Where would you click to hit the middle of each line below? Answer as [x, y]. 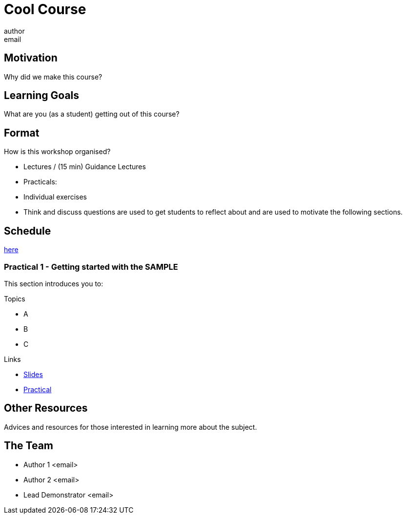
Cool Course [45, 9]
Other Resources [46, 408]
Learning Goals [42, 96]
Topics [15, 299]
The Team [29, 446]
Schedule [28, 231]
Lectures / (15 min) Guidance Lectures [85, 167]
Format [22, 133]
